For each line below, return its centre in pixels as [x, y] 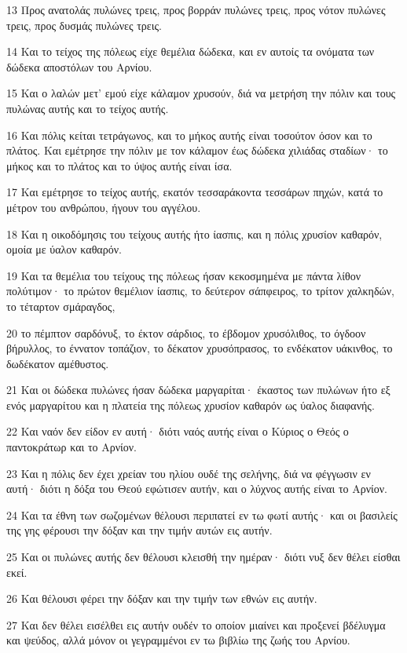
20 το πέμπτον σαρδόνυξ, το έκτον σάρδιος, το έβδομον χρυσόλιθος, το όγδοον [186, 332]
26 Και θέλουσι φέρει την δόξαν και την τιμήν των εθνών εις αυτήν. [162, 598]
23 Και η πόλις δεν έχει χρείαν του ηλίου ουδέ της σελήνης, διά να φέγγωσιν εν [189, 473]
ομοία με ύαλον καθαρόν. [64, 249]
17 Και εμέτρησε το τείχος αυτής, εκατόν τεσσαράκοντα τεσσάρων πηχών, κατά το [195, 192]
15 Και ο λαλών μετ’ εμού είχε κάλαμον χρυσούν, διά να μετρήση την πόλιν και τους [201, 93]
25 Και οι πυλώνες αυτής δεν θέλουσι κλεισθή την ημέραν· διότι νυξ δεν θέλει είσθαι [203, 557]
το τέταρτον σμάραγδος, [61, 306]
